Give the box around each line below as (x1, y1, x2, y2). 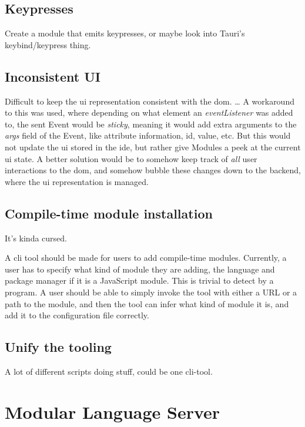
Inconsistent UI (5, 67, 100, 85)
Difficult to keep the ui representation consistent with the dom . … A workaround (5, 95, 294, 107)
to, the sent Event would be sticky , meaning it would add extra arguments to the (5, 117, 297, 130)
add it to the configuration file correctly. (5, 309, 149, 321)
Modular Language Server (5, 399, 220, 423)
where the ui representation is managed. (5, 175, 149, 187)
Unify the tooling (5, 338, 112, 356)
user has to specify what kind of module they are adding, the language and (5, 263, 275, 275)
